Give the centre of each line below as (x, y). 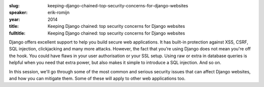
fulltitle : (17, 33)
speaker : (18, 13)
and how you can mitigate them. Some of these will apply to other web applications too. (97, 78)
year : (15, 19)
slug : (14, 6)
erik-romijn (59, 13)
